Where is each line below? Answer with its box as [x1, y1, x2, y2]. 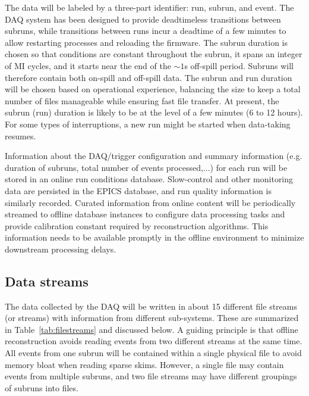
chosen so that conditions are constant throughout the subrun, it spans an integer [5, 48, 302, 60]
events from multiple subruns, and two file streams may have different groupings [5, 370, 297, 382]
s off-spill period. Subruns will [184, 59, 294, 71]
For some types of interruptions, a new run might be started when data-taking [5, 117, 291, 130]
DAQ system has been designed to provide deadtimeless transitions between [5, 13, 281, 25]
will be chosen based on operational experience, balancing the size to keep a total [5, 83, 301, 95]
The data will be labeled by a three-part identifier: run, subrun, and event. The [5, 1, 294, 13]
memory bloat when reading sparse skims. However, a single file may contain [5, 358, 284, 370]
